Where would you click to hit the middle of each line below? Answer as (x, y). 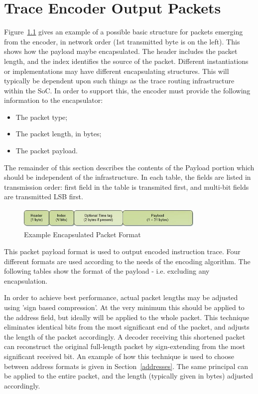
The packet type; (42, 117)
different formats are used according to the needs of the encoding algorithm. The (127, 261)
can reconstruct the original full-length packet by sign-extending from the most (125, 346)
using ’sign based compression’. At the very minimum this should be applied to (124, 307)
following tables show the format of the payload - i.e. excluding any (107, 271)
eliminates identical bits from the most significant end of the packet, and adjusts (127, 327)
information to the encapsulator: (54, 100)
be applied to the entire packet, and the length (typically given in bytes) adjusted (129, 376)
